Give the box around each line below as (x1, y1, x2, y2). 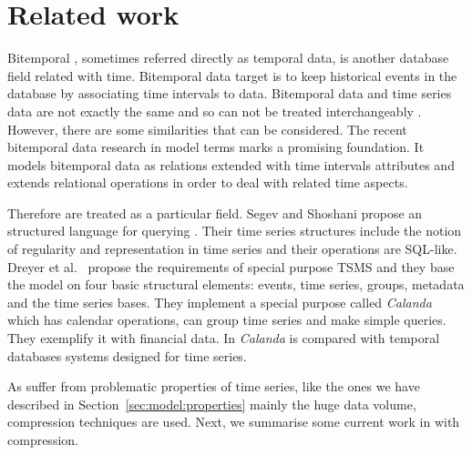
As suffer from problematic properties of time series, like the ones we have (7, 377, 420, 396)
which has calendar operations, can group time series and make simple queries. (7, 310, 446, 329)
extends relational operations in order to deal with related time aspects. (7, 173, 408, 192)
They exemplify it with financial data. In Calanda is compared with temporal (7, 329, 440, 348)
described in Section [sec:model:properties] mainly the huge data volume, (7, 394, 416, 413)
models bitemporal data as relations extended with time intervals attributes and (7, 155, 455, 174)
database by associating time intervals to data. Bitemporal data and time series (7, 84, 452, 103)
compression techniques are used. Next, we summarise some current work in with (7, 412, 460, 431)
